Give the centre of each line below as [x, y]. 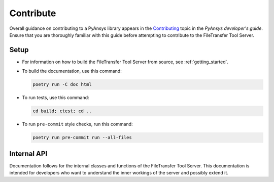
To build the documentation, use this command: [72, 71]
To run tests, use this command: [56, 98]
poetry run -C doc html [62, 84]
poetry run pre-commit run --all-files [82, 138]
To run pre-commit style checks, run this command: [77, 124]
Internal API [28, 153]
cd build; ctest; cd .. [62, 111]
